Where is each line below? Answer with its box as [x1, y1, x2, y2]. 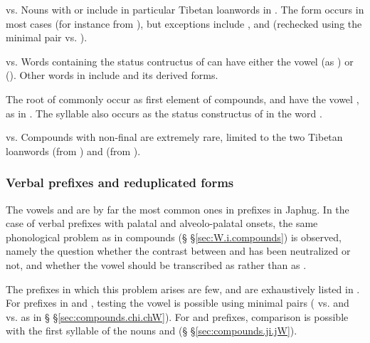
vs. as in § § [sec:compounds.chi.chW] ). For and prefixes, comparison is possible [6, 309, 349, 324]
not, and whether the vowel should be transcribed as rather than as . [6, 257, 307, 272]
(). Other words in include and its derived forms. [6, 68, 218, 83]
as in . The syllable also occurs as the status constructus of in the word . [6, 105, 322, 120]
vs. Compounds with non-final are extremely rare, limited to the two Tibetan [6, 130, 343, 144]
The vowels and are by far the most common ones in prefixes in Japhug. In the [6, 201, 349, 216]
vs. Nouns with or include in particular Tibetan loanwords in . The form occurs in [6, 2, 364, 16]
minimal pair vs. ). [6, 30, 88, 45]
